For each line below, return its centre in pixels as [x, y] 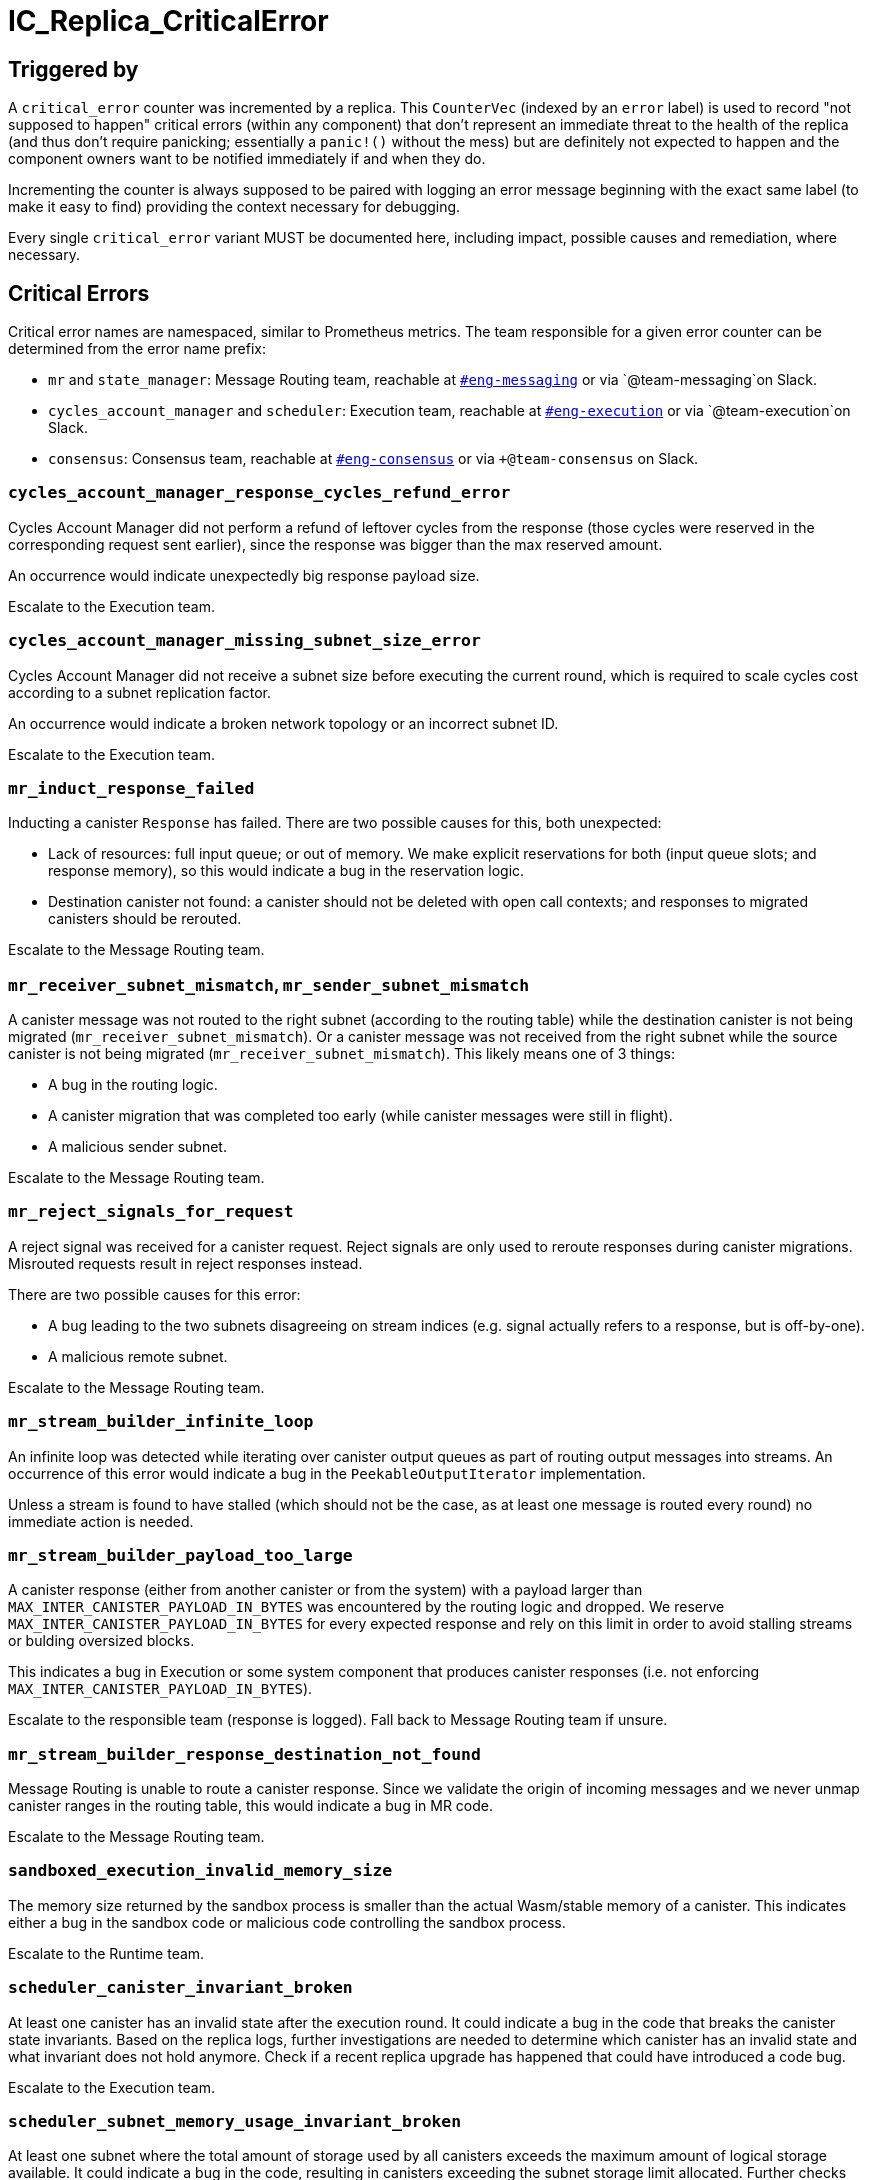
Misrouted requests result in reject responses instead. [185, 1263]
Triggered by [73, 69]
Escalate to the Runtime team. [106, 1953]
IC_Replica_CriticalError [168, 21]
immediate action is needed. [101, 1521]
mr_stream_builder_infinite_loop [161, 1422]
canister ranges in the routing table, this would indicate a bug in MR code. [251, 1806]
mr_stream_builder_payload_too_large [180, 1555]
